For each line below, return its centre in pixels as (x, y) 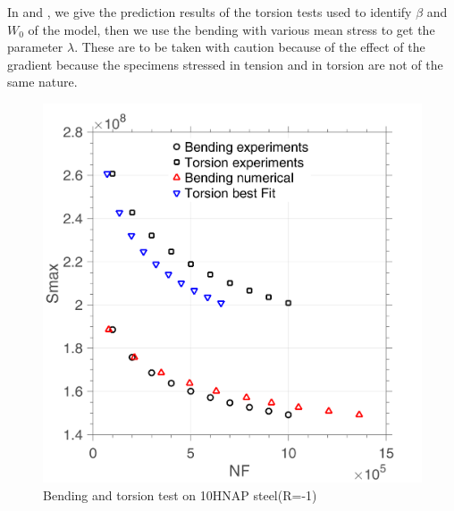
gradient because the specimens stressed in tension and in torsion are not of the (225, 64)
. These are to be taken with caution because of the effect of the (250, 47)
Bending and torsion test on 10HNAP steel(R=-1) (180, 494)
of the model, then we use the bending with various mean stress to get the (231, 29)
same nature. (42, 82)
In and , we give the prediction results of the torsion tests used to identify (210, 12)
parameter (35, 47)
